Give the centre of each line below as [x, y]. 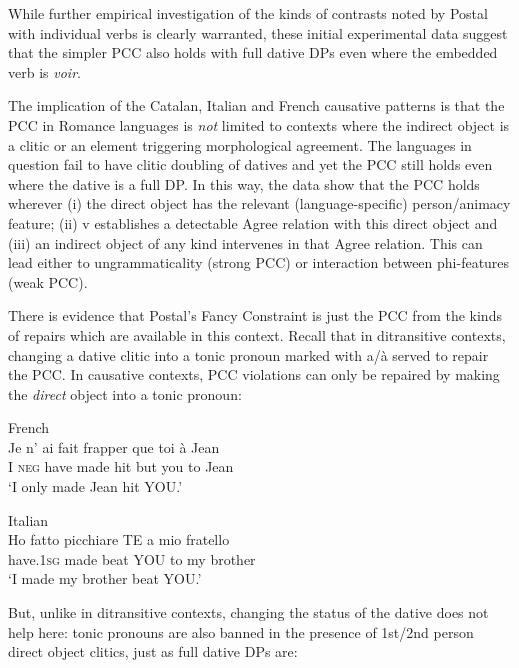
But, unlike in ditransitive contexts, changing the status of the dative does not [248, 612]
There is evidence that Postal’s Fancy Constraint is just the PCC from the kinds [255, 315]
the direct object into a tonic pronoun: [125, 393]
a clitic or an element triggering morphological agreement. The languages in [240, 144]
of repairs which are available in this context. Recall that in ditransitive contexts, [257, 334]
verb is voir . [44, 71]
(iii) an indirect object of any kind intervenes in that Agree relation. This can [245, 242]
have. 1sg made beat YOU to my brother [132, 558]
